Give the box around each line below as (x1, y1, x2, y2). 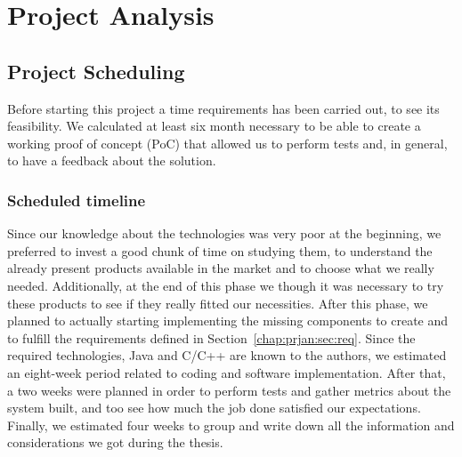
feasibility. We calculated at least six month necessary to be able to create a (7, 116, 421, 135)
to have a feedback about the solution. (7, 151, 216, 170)
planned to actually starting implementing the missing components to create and (7, 311, 449, 330)
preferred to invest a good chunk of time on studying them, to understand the (7, 241, 433, 260)
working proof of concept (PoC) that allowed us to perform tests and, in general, (7, 133, 448, 152)
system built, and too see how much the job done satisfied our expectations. (7, 398, 421, 417)
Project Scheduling (7, 57, 185, 84)
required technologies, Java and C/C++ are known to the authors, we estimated (7, 346, 447, 365)
